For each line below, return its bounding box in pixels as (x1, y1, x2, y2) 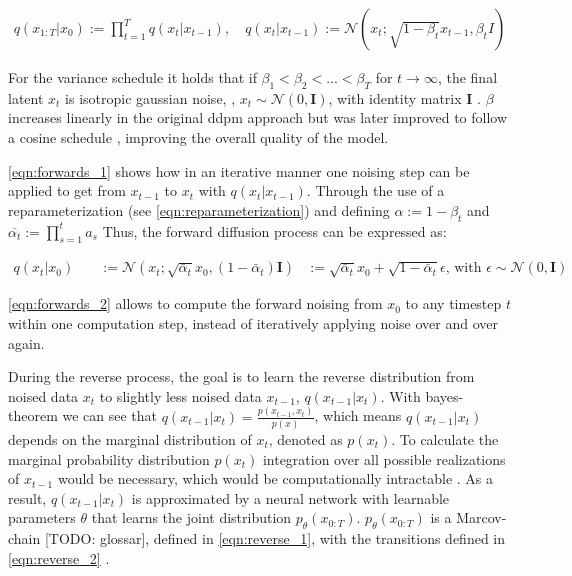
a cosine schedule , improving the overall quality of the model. (8, 127, 389, 148)
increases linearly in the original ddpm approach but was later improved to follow (8, 107, 508, 128)
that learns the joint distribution (91, 507, 292, 528)
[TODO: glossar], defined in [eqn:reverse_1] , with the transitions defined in (44, 528, 506, 549)
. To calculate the (391, 429, 499, 450)
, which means (314, 405, 402, 426)
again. (8, 332, 45, 353)
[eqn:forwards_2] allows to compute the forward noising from (8, 293, 383, 314)
